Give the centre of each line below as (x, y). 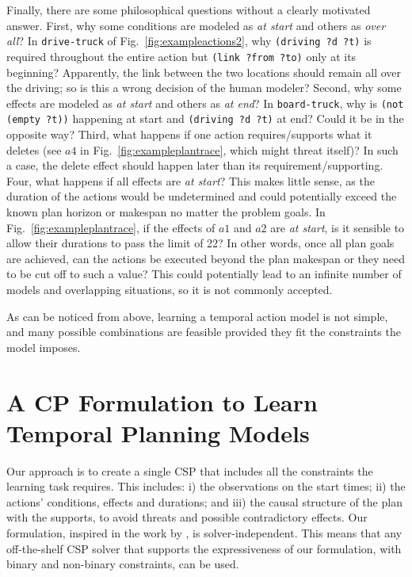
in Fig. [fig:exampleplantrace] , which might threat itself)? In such (239, 149)
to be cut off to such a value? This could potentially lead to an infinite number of (204, 274)
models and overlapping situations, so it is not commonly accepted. (170, 289)
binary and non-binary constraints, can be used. (123, 564)
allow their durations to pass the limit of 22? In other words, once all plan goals (200, 243)
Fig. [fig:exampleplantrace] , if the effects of (111, 227)
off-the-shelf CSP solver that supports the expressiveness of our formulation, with (204, 548)
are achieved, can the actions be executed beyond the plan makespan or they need (206, 258)
